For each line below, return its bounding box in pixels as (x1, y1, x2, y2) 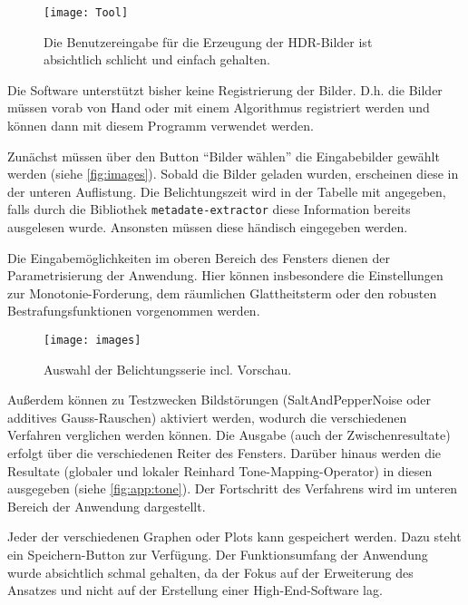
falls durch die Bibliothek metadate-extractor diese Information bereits (7, 200, 411, 219)
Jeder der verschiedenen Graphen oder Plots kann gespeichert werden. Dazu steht (7, 527, 462, 546)
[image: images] (44, 334, 141, 347)
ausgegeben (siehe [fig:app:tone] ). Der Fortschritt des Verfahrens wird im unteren (7, 479, 458, 498)
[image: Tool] (44, 6, 129, 19)
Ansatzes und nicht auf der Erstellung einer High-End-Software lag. (7, 581, 383, 600)
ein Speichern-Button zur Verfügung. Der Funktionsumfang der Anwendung (7, 545, 428, 564)
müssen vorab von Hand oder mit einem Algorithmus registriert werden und (7, 98, 430, 117)
